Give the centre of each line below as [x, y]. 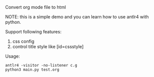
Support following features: [33, 32]
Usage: [13, 56]
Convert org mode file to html [36, 7]
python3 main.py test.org [32, 70]
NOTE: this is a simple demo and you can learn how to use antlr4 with [77, 17]
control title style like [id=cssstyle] [48, 46]
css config [23, 41]
